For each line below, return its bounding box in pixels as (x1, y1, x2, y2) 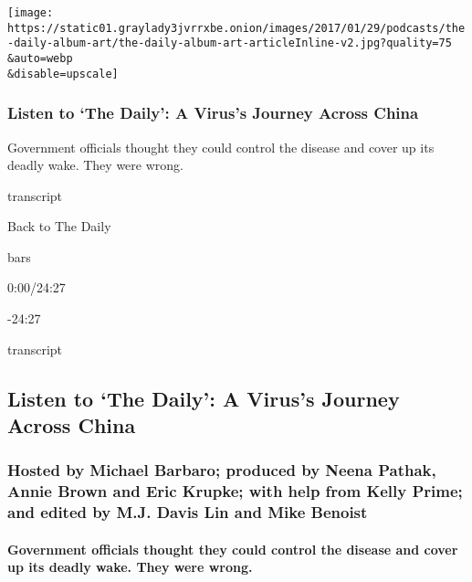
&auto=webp (7, 51, 73, 65)
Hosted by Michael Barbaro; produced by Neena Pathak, (7, 459, 436, 481)
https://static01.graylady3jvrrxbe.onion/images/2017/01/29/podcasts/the (7, 21, 466, 35)
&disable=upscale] (7, 67, 119, 80)
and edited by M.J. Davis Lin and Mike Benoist (7, 501, 368, 524)
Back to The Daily (7, 217, 111, 236)
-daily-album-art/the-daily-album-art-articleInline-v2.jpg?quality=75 (7, 37, 452, 50)
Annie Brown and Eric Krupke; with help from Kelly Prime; (7, 480, 463, 503)
